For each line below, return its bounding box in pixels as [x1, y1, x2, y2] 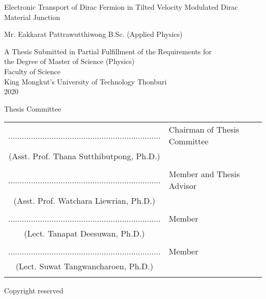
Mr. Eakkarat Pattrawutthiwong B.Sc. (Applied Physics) [4, 29, 183, 39]
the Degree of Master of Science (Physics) [4, 56, 135, 67]
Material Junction [4, 11, 60, 22]
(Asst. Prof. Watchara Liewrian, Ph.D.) [13, 195, 156, 207]
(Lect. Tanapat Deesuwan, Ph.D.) [24, 227, 145, 240]
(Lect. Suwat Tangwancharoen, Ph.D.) [15, 260, 153, 272]
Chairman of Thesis [169, 123, 239, 136]
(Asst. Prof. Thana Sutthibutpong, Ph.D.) [8, 150, 161, 162]
